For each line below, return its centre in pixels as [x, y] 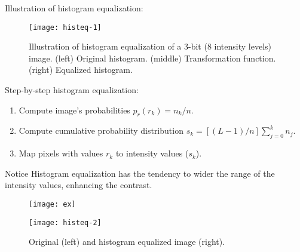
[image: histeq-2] [65, 222]
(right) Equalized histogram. [81, 70]
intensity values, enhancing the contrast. [79, 185]
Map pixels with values [61, 153]
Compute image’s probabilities [74, 110]
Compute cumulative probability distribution [101, 130]
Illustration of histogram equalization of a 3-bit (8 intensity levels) [150, 46]
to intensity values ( [152, 153]
